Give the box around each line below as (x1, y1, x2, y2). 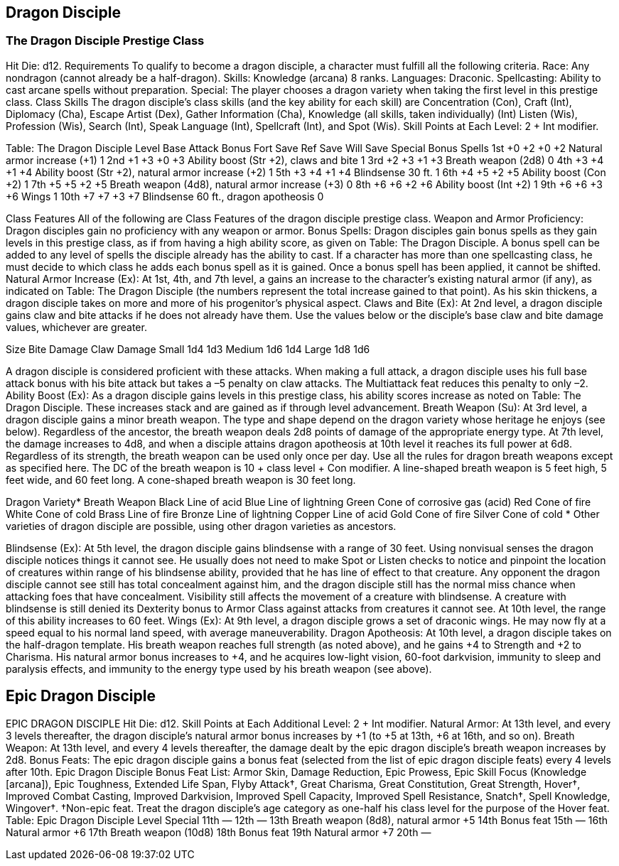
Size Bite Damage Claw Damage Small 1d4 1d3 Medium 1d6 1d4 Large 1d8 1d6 (6, 342, 370, 355)
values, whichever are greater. (6, 320, 147, 333)
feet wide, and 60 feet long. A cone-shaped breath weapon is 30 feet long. (6, 473, 356, 486)
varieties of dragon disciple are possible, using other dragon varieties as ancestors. (6, 519, 397, 532)
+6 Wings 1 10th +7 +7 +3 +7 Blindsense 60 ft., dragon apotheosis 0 (6, 190, 324, 202)
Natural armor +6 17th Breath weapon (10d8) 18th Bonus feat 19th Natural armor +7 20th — (6, 826, 431, 838)
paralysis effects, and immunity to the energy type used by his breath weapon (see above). (6, 662, 432, 675)
